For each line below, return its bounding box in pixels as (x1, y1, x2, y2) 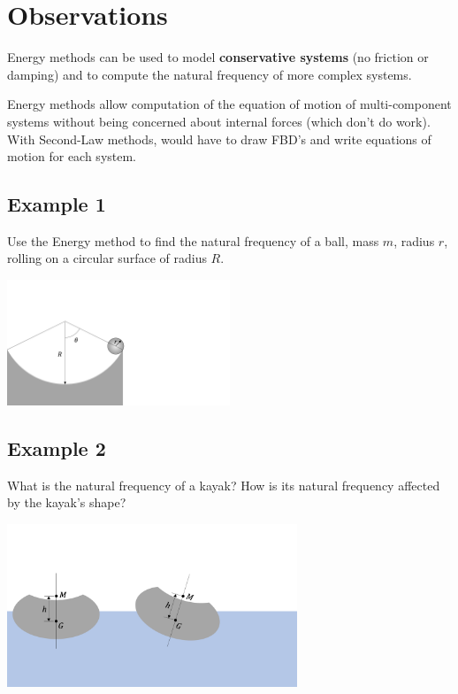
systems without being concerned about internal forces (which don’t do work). (7, 112, 431, 130)
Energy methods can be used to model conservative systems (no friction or (7, 48, 429, 66)
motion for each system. (7, 147, 137, 166)
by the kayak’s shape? (7, 493, 126, 512)
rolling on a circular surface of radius (7, 249, 207, 267)
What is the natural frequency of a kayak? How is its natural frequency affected (7, 475, 440, 494)
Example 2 (7, 434, 106, 461)
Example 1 (7, 190, 106, 218)
